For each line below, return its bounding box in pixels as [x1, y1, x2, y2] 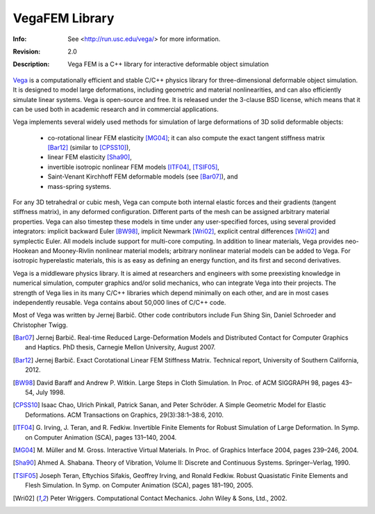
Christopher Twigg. [12, 320, 68, 329]
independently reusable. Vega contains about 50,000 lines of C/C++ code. [12, 298, 226, 306]
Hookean [12, 247, 39, 255]
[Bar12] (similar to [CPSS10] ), [47, 143, 131, 152]
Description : [12, 60, 50, 69]
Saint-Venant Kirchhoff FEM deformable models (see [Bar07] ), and [47, 172, 238, 181]
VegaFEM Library [12, 10, 115, 26]
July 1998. [35, 388, 65, 397]
